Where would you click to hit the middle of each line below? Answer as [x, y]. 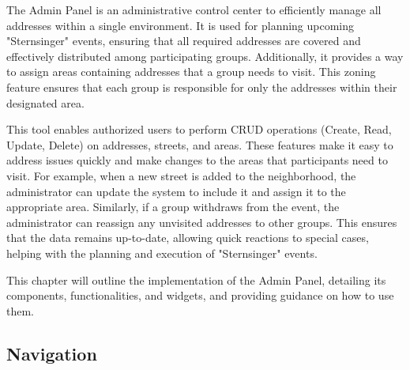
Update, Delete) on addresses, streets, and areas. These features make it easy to [200, 144]
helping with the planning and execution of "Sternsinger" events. [162, 253]
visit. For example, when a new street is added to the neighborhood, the [181, 175]
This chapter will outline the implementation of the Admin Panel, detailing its [196, 279]
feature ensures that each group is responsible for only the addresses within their [202, 87]
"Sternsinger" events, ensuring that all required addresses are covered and [184, 41]
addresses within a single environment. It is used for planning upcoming [181, 25]
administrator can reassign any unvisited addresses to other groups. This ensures [202, 222]
